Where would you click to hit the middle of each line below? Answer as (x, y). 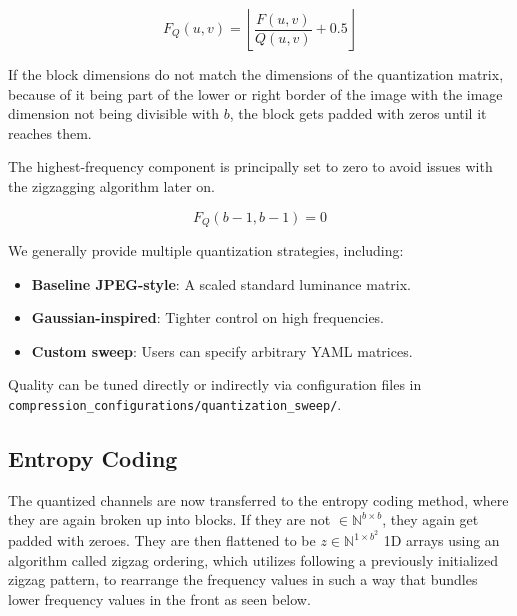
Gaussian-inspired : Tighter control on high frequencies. (208, 317)
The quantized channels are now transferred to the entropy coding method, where (258, 499)
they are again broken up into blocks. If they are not (169, 519)
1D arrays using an (441, 540)
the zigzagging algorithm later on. (111, 185)
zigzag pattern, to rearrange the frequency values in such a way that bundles (243, 579)
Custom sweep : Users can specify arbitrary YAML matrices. (222, 350)
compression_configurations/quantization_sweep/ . (175, 403)
